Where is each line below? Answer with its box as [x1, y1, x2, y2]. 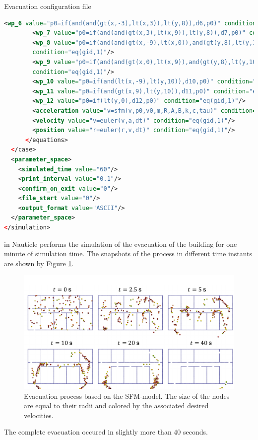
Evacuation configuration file [4, 1, 91, 11]
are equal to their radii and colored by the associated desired [24, 400, 209, 411]
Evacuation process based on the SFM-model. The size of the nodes [24, 390, 230, 401]
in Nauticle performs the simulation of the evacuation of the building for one [4, 238, 237, 249]
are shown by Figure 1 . [4, 258, 74, 268]
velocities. [24, 410, 54, 420]
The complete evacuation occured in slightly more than [4, 427, 172, 437]
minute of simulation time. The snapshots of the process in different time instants [4, 248, 252, 259]
